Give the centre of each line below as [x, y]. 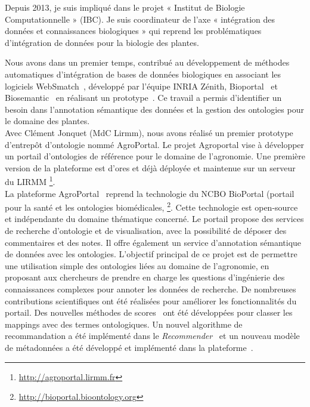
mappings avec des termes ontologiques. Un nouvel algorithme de [124, 324]
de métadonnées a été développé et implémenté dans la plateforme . [129, 347]
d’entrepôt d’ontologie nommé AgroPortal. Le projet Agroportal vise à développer [155, 144]
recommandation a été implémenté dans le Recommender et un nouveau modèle [152, 336]
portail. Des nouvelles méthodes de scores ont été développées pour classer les [149, 312]
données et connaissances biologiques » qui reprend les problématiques [133, 31]
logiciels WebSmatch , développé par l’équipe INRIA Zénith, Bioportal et [141, 86]
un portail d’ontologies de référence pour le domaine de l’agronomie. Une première [155, 156]
